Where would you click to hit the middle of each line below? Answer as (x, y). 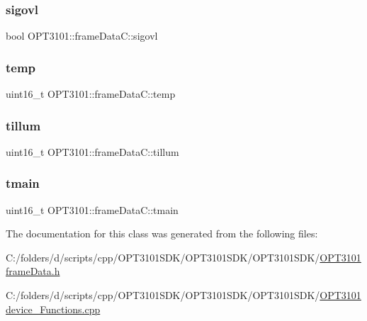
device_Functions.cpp (53, 309)
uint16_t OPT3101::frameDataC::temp (91, 94)
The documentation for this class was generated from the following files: (162, 233)
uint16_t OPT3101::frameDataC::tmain (92, 209)
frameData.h (33, 271)
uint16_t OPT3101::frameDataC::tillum (92, 151)
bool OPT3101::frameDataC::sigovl (82, 36)
